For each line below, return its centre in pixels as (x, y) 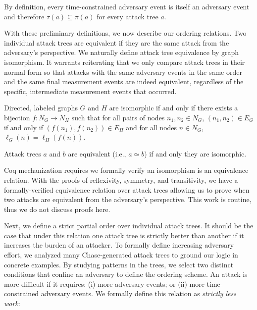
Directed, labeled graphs (41, 108)
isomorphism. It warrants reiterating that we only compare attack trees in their (125, 62)
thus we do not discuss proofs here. (57, 209)
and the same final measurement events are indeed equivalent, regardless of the (124, 81)
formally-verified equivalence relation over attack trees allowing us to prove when (127, 189)
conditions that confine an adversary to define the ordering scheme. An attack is (126, 274)
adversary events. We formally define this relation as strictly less (138, 293)
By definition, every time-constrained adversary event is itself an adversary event (127, 6)
